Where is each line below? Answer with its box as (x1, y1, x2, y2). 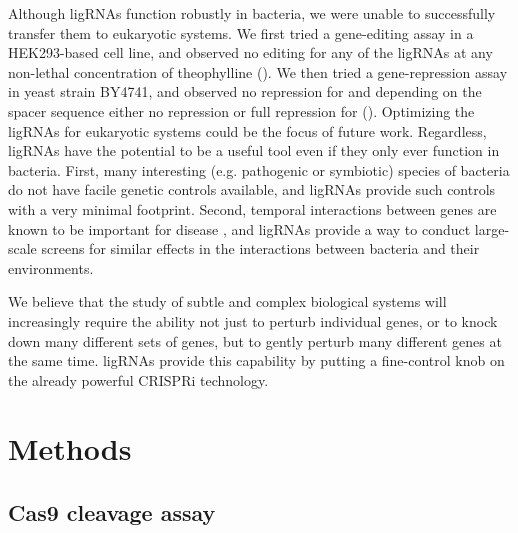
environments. (8, 257, 94, 278)
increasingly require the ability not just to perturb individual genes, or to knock (8, 310, 498, 331)
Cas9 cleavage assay (8, 497, 216, 528)
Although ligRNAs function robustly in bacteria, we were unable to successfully (8, 3, 496, 23)
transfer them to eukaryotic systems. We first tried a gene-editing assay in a (8, 22, 474, 43)
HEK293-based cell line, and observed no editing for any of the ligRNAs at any (8, 42, 493, 63)
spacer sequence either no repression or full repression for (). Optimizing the (8, 100, 475, 121)
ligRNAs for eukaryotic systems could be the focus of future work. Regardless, (8, 120, 487, 141)
